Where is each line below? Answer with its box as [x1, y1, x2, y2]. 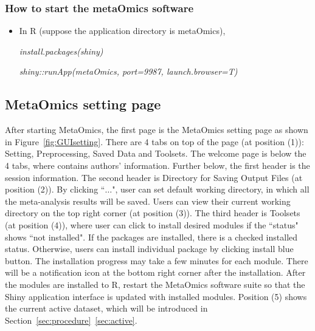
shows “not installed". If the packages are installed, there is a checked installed [5, 230, 298, 243]
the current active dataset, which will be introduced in [5, 302, 208, 315]
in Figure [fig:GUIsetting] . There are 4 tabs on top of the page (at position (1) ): [5, 135, 304, 148]
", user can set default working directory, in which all [112, 183, 310, 196]
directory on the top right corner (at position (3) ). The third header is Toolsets [5, 206, 300, 219]
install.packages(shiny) [19, 44, 103, 57]
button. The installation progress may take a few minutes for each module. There [5, 254, 308, 267]
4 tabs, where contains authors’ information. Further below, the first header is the [5, 159, 310, 171]
